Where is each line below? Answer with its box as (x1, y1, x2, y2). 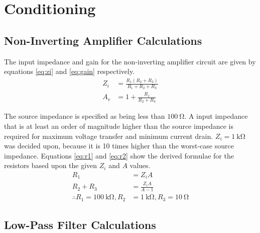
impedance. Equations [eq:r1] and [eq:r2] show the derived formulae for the (4, 150, 234, 161)
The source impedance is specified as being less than (4, 111, 165, 121)
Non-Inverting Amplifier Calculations (4, 32, 202, 48)
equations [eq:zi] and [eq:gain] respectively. (4, 66, 135, 76)
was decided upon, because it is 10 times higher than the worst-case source (4, 140, 234, 151)
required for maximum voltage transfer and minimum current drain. (4, 130, 213, 141)
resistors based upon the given (4, 160, 97, 171)
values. (129, 160, 151, 171)
